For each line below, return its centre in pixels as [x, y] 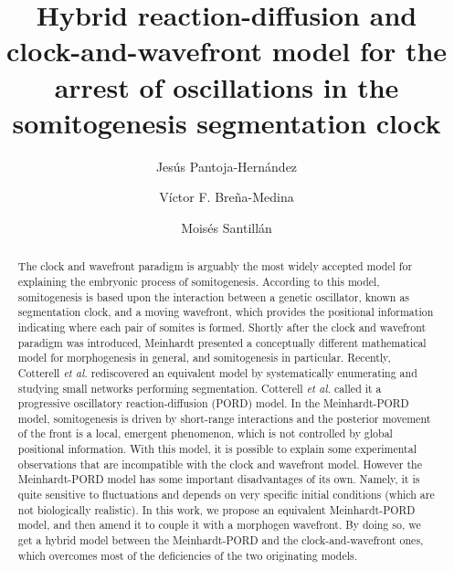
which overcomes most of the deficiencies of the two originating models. [187, 555]
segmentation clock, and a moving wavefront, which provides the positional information [226, 312]
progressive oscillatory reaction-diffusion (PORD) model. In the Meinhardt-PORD [213, 403]
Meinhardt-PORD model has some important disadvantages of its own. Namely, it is [219, 479]
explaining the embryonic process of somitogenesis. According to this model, [199, 281]
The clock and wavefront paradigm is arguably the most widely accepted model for [215, 266]
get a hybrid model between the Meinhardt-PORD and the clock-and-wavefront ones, [221, 540]
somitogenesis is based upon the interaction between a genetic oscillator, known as [214, 296]
